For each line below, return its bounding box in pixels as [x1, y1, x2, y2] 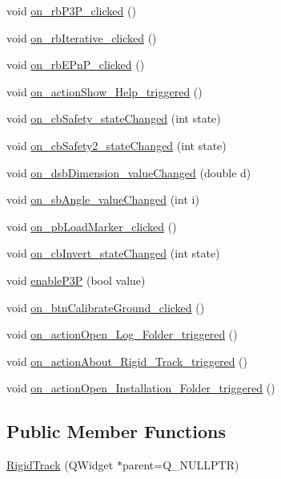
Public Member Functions [6, 419, 226, 444]
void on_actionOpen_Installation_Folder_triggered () [6, 380, 275, 396]
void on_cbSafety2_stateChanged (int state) [6, 136, 227, 153]
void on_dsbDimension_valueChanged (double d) [6, 164, 251, 181]
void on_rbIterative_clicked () [6, 29, 157, 46]
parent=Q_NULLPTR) [122, 457, 239, 473]
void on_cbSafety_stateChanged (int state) [6, 110, 221, 127]
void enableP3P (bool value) [6, 271, 146, 288]
